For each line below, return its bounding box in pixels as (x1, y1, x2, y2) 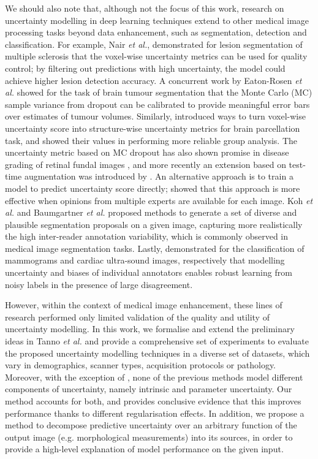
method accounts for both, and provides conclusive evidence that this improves (5, 395, 301, 407)
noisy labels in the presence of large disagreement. (5, 278, 193, 290)
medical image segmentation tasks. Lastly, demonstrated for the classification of (5, 241, 305, 254)
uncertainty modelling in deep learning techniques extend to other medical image (5, 13, 309, 26)
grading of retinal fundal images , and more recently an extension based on (5, 157, 286, 170)
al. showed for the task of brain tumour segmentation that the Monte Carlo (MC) (5, 86, 312, 99)
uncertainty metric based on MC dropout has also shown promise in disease (5, 146, 289, 159)
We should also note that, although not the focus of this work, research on (5, 2, 284, 14)
